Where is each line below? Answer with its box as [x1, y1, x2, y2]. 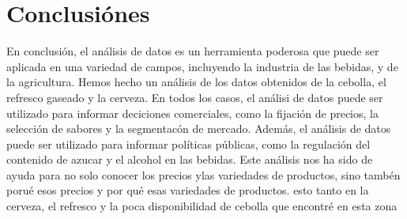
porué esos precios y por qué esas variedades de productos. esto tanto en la [6, 182, 369, 198]
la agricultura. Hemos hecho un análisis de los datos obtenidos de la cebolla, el [6, 74, 386, 90]
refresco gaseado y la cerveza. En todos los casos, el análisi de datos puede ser [6, 89, 383, 105]
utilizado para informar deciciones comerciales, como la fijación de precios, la [6, 104, 379, 121]
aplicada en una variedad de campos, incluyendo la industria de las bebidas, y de [6, 58, 398, 74]
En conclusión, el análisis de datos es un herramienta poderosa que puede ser [6, 43, 379, 59]
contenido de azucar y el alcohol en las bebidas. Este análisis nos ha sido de [6, 151, 373, 168]
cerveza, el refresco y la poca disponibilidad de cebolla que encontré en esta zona [6, 198, 398, 214]
